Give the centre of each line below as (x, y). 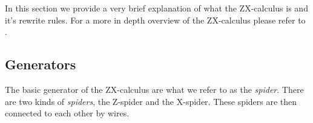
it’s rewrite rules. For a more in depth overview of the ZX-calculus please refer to (155, 20)
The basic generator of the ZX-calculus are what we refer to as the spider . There (154, 89)
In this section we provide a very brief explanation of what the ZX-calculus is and (156, 8)
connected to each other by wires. (67, 113)
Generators (41, 64)
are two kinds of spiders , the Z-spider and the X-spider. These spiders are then (151, 101)
